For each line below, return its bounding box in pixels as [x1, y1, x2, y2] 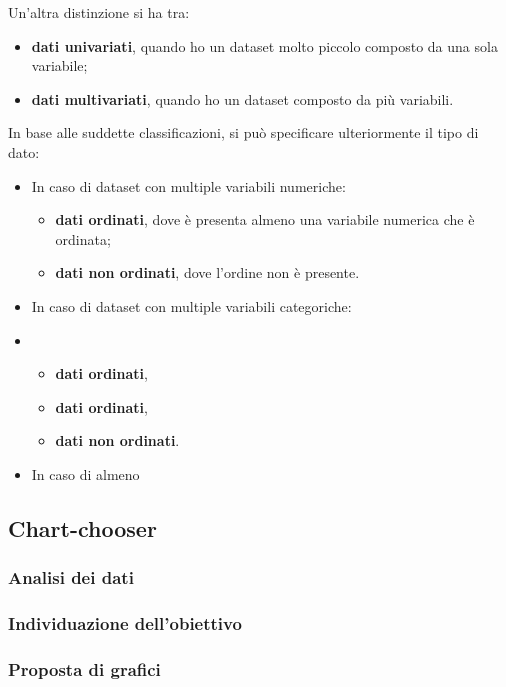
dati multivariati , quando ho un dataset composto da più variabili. [31, 88, 454, 109]
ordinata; [55, 228, 111, 249]
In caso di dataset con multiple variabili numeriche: [31, 175, 346, 196]
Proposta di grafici [8, 656, 161, 681]
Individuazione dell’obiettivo [8, 611, 242, 636]
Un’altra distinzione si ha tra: [8, 2, 190, 22]
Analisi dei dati [8, 565, 134, 590]
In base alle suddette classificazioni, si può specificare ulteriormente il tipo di [8, 122, 479, 143]
